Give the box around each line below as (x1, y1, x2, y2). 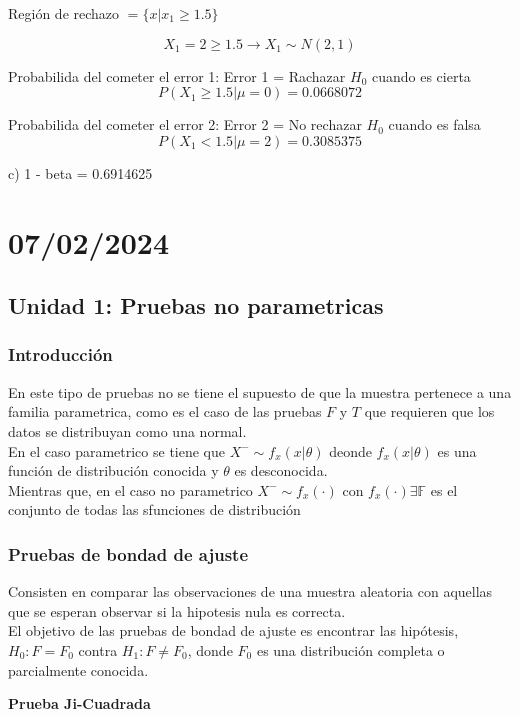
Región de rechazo (8, 3, 120, 23)
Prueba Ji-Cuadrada (8, 693, 151, 714)
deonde (329, 440, 372, 461)
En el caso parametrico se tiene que (8, 440, 225, 461)
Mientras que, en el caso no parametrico (8, 479, 253, 500)
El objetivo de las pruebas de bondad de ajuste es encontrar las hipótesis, (8, 620, 459, 641)
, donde (187, 639, 233, 660)
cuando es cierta (371, 65, 471, 86)
